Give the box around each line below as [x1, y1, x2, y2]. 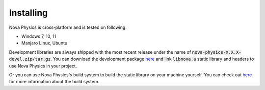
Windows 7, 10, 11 [21, 33, 56, 39]
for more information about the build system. [9, 79, 100, 85]
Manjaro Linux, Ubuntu [21, 40, 68, 46]
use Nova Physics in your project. [9, 63, 77, 68]
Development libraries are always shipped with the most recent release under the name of [9, 49, 191, 55]
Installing [9, 7, 48, 18]
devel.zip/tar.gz [9, 56, 51, 62]
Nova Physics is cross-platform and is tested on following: [9, 24, 127, 30]
